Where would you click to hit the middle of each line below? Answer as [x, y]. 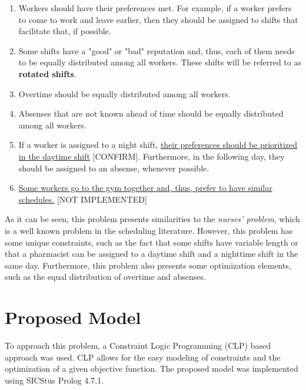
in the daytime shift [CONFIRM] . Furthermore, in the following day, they [152, 156]
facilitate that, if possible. [65, 31]
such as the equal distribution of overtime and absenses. [105, 277]
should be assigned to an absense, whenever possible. [114, 168]
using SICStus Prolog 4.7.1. [54, 380]
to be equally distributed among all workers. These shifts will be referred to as [160, 62]
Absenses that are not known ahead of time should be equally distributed [151, 113]
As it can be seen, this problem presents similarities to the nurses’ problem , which [152, 219]
